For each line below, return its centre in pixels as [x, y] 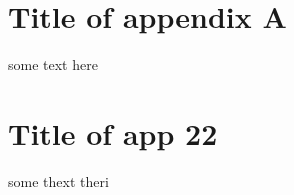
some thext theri [58, 180]
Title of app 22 [113, 132]
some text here [53, 64]
